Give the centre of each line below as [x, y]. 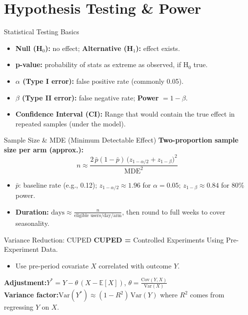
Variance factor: [31, 295]
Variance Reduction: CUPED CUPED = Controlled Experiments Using [114, 239]
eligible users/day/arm [98, 216]
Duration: [32, 211]
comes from [207, 295]
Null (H [29, 48]
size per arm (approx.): [44, 149]
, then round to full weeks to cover [174, 211]
